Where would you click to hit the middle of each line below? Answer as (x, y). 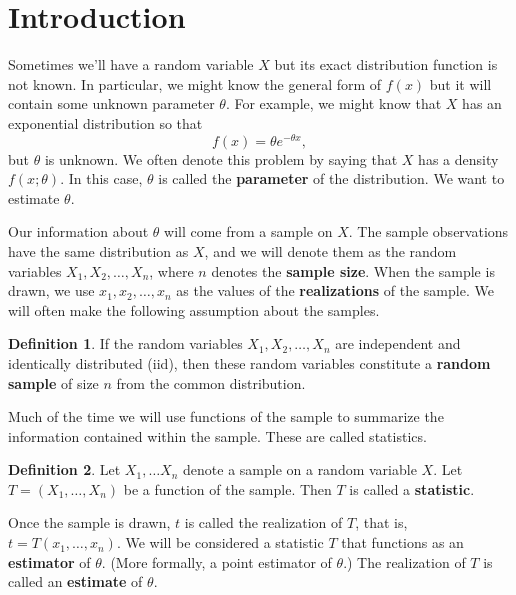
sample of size (53, 382)
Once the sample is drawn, (89, 522)
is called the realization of (263, 522)
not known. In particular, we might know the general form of (195, 83)
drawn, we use (51, 290)
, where (171, 270)
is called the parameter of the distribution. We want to (331, 178)
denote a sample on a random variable (300, 469)
